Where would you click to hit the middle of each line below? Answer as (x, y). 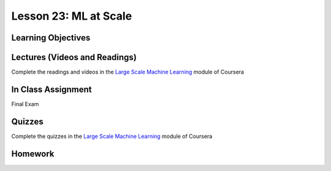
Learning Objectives (51, 38)
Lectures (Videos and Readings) (74, 57)
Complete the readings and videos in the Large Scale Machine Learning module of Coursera (128, 72)
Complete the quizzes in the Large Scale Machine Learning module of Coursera (112, 136)
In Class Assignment (51, 89)
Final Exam (25, 104)
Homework (33, 154)
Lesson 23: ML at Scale (72, 16)
